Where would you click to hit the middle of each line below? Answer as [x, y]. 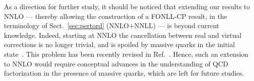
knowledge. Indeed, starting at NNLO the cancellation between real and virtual [123, 35]
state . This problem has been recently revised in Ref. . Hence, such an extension [126, 54]
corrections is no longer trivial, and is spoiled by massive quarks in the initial [119, 44]
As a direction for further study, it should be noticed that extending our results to [127, 6]
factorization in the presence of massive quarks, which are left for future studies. [124, 73]
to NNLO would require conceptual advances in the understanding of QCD [116, 63]
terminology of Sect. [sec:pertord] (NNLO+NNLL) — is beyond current [112, 25]
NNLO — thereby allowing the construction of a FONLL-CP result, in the [116, 16]
